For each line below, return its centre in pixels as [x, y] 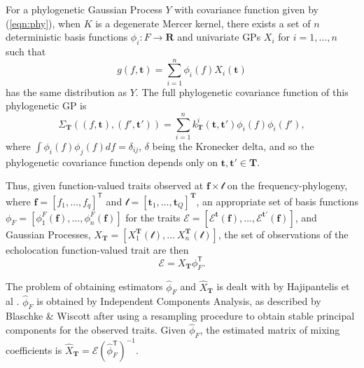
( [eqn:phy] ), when [43, 23]
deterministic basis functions [67, 37]
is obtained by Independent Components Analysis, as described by [179, 301]
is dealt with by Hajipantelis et [283, 286]
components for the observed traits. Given [96, 330]
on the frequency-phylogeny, [287, 185]
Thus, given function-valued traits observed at [105, 185]
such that [26, 51]
